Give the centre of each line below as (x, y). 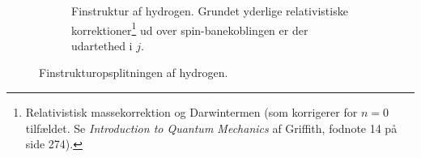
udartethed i (102, 45)
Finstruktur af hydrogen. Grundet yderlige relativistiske (210, 11)
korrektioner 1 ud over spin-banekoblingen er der (190, 28)
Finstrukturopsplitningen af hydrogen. (134, 73)
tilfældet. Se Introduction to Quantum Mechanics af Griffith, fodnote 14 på (211, 128)
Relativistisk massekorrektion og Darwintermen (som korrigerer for (191, 112)
